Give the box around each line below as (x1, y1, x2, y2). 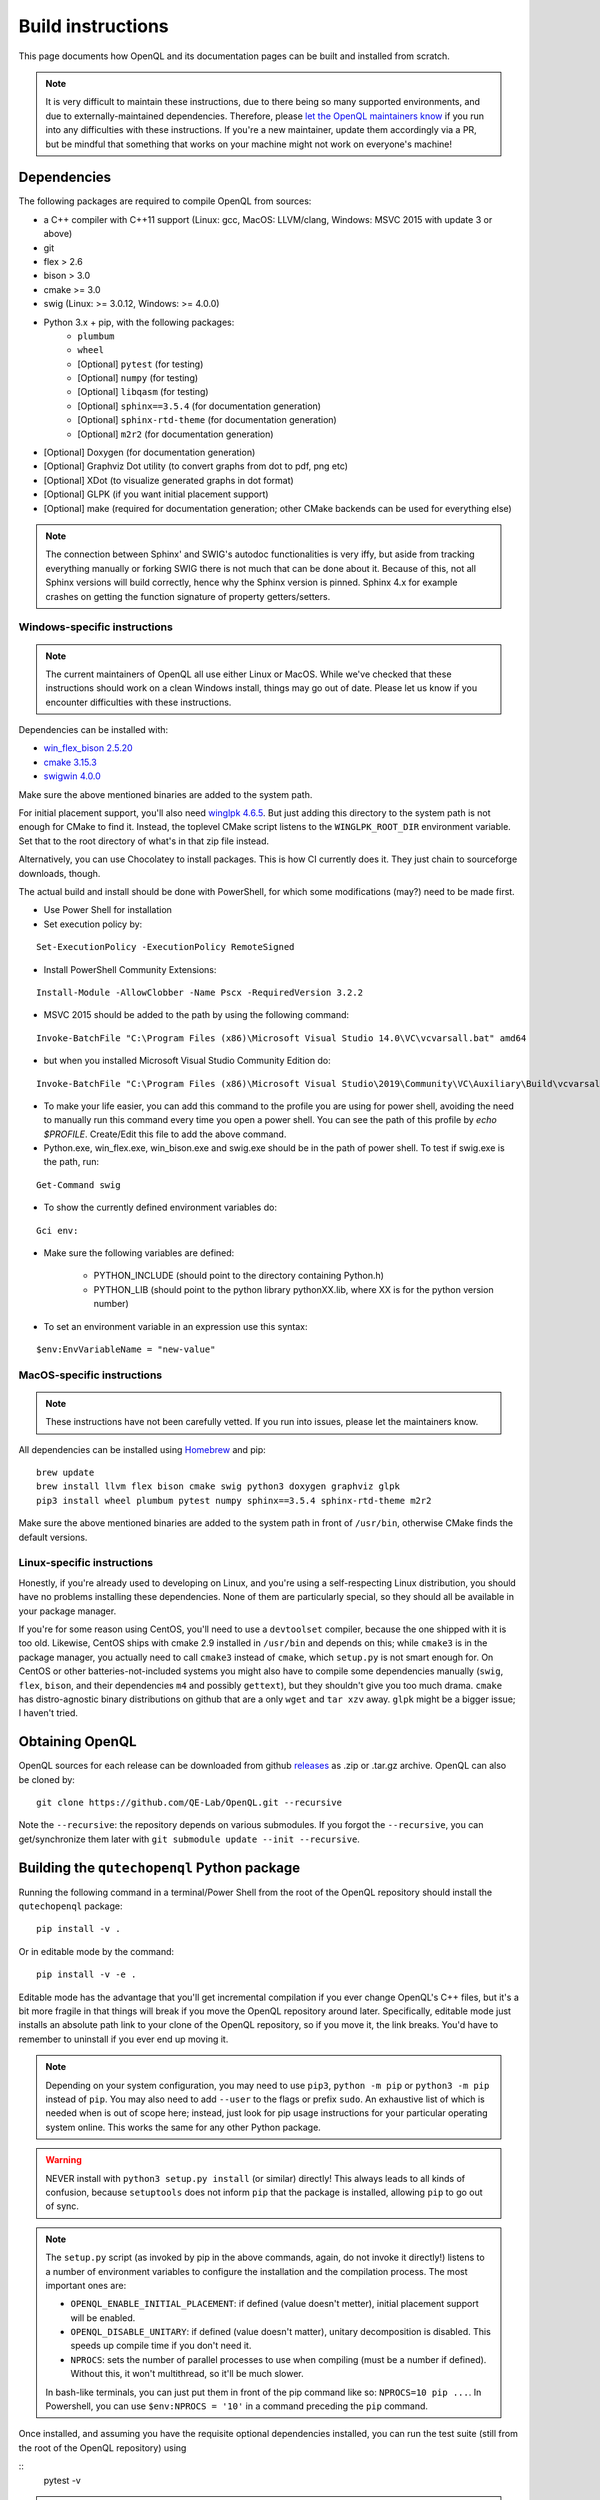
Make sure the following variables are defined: (43, 1247, 235, 1259)
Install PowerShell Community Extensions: (43, 963, 217, 975)
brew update (36, 1467, 95, 1479)
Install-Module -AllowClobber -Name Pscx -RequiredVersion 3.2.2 (36, 986, 364, 998)
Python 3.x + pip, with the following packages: (43, 316, 235, 328)
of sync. (45, 2200, 80, 2212)
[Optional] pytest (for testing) (77, 358, 204, 370)
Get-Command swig (36, 1179, 121, 1190)
